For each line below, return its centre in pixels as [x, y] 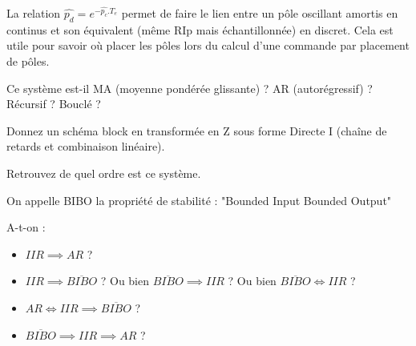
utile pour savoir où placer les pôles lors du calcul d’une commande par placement [208, 45]
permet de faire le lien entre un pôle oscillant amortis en [260, 13]
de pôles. [28, 60]
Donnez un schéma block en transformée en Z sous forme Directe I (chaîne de [197, 130]
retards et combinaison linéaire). [86, 146]
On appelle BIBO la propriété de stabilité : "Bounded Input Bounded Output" [199, 200]
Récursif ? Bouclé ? [54, 104]
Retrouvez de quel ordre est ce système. [104, 173]
